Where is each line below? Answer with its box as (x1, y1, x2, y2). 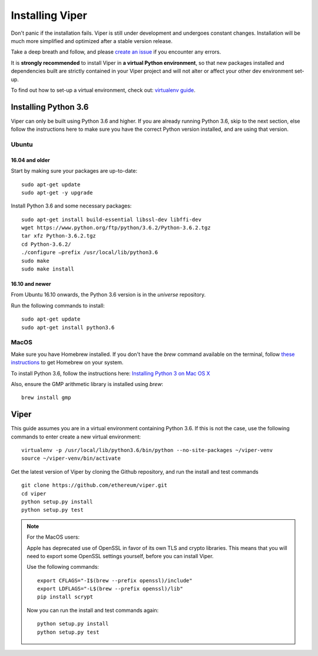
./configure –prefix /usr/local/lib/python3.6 (21, 249, 158, 256)
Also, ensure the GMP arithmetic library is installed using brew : (11, 380, 164, 387)
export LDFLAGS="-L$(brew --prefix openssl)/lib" (37, 585, 184, 592)
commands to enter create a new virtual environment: (11, 433, 141, 440)
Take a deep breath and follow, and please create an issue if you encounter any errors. (11, 48, 221, 55)
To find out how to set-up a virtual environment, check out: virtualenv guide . (11, 86, 196, 94)
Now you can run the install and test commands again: (26, 606, 159, 614)
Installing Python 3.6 (11, 102, 89, 112)
